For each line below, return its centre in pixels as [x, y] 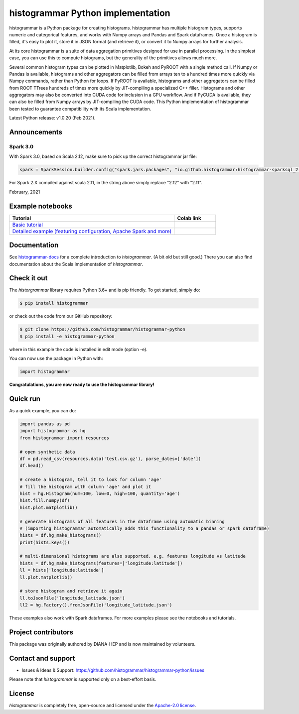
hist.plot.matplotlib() [49, 507]
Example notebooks [41, 206]
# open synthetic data [47, 452]
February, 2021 [25, 192]
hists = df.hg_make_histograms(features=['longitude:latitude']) [101, 563]
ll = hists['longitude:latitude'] [62, 570]
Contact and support [42, 658]
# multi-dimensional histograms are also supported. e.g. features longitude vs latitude [133, 556]
